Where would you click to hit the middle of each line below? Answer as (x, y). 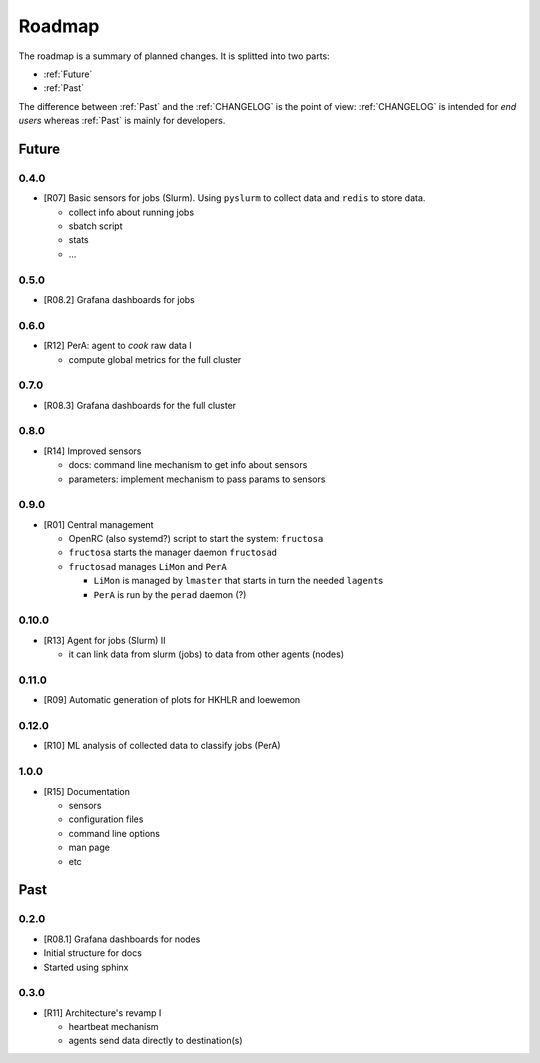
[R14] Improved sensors (92, 451)
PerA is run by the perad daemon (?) (170, 594)
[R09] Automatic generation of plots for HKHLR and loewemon (172, 700)
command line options (114, 833)
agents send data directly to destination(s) (156, 1041)
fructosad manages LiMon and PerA (147, 566)
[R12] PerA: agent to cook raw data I (117, 346)
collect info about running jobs (131, 212)
